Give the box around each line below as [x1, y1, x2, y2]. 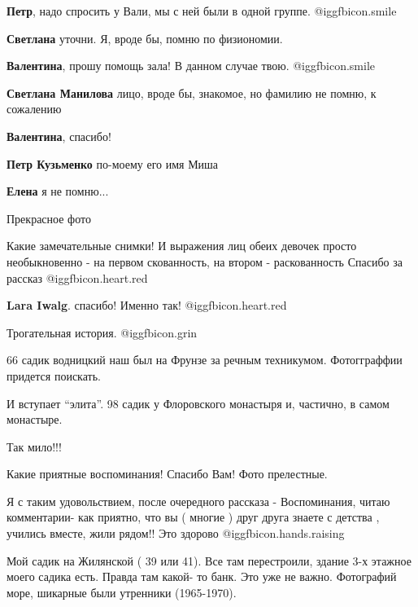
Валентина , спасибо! [7, 127, 111, 144]
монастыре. [7, 411, 63, 428]
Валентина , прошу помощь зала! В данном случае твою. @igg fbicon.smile [7, 57, 375, 74]
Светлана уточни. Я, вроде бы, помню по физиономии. [7, 29, 283, 46]
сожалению [7, 100, 62, 117]
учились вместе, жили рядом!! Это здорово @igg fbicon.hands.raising [7, 525, 345, 542]
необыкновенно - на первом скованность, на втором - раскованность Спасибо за [7, 253, 403, 270]
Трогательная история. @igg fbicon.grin [7, 323, 198, 341]
